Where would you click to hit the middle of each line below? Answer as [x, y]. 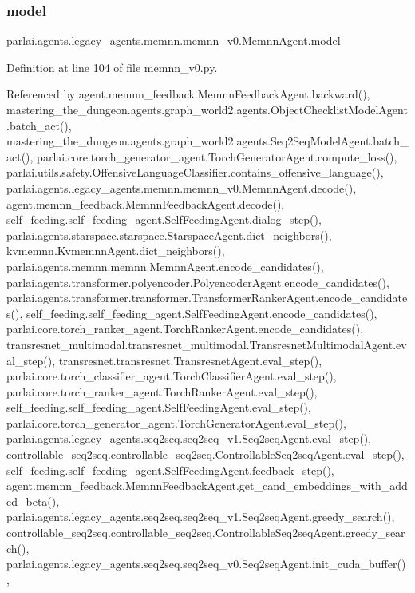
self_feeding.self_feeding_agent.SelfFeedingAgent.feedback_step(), [170, 470]
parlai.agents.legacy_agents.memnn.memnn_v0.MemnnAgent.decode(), [182, 187]
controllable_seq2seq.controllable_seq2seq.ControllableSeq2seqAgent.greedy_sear [206, 533]
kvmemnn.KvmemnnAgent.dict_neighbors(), [116, 251]
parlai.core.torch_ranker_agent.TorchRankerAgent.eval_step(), [162, 391]
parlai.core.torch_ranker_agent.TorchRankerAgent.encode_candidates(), [185, 329]
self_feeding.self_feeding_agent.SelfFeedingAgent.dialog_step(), [164, 219]
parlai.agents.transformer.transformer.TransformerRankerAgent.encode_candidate [207, 298]
